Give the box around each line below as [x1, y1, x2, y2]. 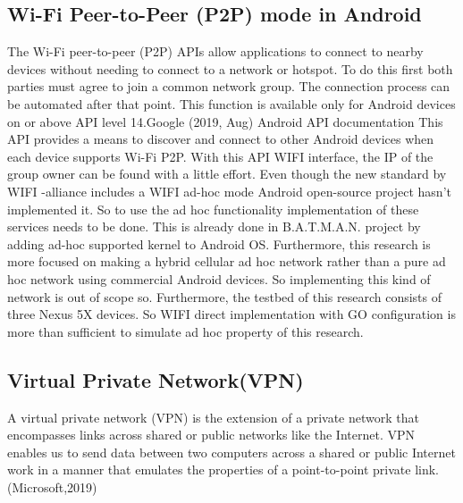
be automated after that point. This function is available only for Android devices [7, 94, 456, 113]
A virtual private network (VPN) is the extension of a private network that [7, 407, 419, 426]
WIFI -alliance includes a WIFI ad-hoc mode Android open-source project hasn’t [7, 181, 451, 200]
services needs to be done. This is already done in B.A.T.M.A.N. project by [7, 217, 421, 236]
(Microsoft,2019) [7, 477, 97, 496]
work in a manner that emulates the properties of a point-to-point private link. [7, 460, 439, 479]
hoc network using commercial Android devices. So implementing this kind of [7, 269, 431, 288]
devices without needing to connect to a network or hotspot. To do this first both [7, 59, 453, 78]
